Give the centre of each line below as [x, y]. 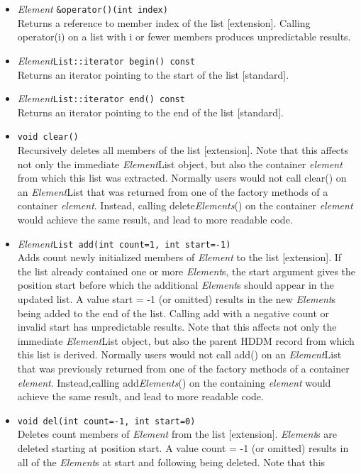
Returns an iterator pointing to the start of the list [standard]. [153, 74]
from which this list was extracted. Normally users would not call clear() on [182, 178]
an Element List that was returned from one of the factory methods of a [173, 191]
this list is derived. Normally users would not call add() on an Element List [179, 354]
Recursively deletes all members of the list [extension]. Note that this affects [183, 150]
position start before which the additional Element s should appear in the [176, 285]
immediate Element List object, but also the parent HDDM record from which [186, 340]
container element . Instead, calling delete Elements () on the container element [185, 205]
